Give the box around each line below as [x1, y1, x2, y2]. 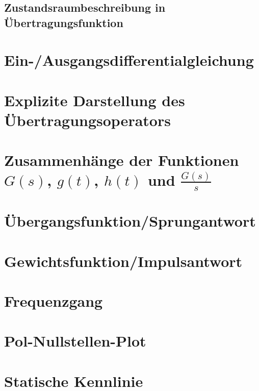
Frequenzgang [4, 290, 103, 311]
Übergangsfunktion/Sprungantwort [4, 210, 256, 231]
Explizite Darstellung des [4, 89, 185, 110]
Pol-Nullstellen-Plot [4, 330, 146, 351]
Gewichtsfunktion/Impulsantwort [4, 250, 243, 271]
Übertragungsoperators [4, 109, 171, 130]
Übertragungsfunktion [4, 14, 123, 30]
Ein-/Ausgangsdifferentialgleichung [4, 50, 254, 70]
